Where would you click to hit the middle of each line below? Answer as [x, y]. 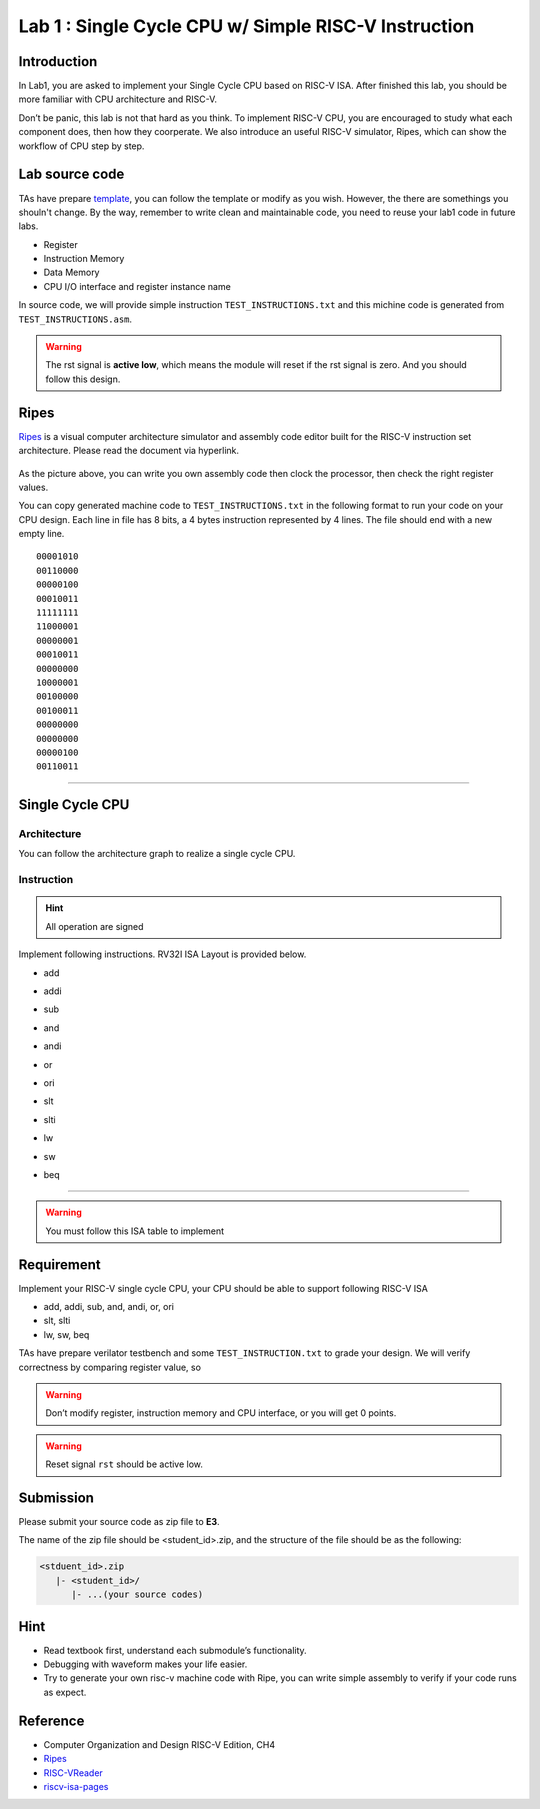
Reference [51, 1720]
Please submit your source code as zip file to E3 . [119, 1522]
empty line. [41, 534]
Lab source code [71, 174]
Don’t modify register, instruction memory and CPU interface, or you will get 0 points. [221, 1413]
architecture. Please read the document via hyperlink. [129, 451]
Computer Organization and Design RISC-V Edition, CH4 [159, 1744]
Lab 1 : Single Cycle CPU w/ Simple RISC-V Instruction [246, 26]
